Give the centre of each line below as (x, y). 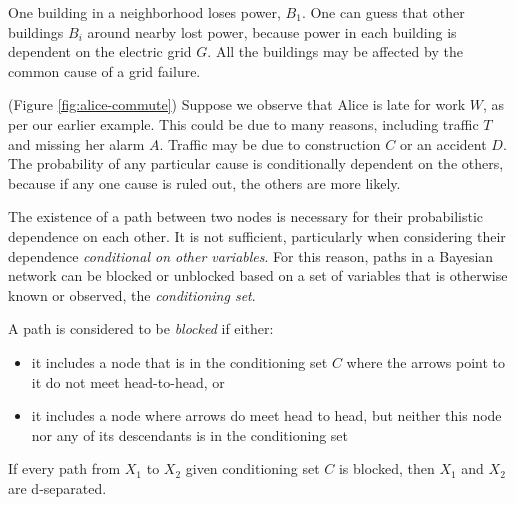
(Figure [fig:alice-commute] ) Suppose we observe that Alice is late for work (237, 104)
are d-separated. (57, 487)
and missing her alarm (76, 143)
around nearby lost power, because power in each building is (272, 31)
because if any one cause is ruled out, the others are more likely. (204, 182)
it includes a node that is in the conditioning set (179, 361)
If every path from (64, 468)
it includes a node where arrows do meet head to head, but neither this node (266, 415)
